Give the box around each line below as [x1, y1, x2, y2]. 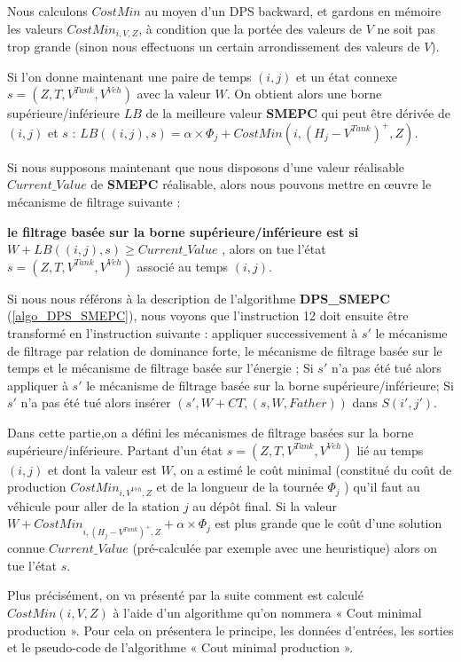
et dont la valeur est [47, 460, 157, 478]
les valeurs [7, 19, 63, 37]
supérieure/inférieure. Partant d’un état [7, 440, 223, 459]
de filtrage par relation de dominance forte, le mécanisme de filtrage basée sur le [7, 341, 442, 359]
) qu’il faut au [344, 477, 420, 496]
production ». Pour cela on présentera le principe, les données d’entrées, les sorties [7, 620, 454, 639]
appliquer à [7, 375, 68, 394]
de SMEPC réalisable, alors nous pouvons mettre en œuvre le [90, 175, 432, 193]
